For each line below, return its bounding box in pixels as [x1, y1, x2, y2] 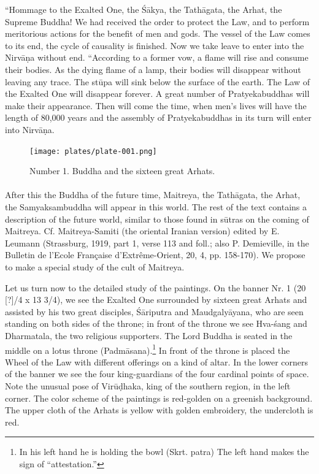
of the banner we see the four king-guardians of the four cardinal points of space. [5, 367, 309, 380]
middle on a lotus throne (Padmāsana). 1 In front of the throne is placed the [5, 342, 290, 356]
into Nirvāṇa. [5, 123, 55, 136]
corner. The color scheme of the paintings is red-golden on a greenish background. [5, 391, 313, 404]
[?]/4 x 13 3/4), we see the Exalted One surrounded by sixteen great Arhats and [5, 293, 307, 306]
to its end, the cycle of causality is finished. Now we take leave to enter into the [5, 39, 304, 52]
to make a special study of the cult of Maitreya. [5, 260, 185, 273]
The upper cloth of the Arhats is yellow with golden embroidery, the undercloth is [5, 403, 313, 416]
